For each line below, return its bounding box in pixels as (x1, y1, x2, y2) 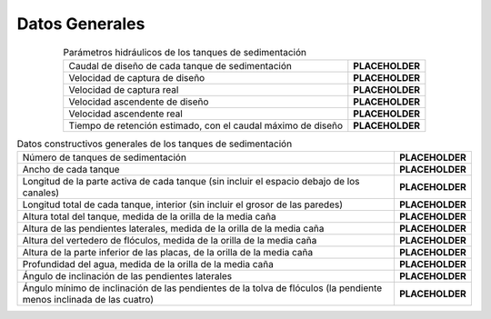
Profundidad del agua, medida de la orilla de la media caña (22, 258, 275, 271)
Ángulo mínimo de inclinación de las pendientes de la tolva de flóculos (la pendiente (22, 282, 383, 294)
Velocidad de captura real (68, 83, 179, 95)
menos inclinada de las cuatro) (22, 294, 155, 306)
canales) (22, 186, 59, 199)
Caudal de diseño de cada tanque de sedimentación (68, 59, 293, 72)
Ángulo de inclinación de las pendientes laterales (22, 270, 233, 283)
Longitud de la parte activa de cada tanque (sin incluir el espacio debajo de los (22, 175, 360, 188)
